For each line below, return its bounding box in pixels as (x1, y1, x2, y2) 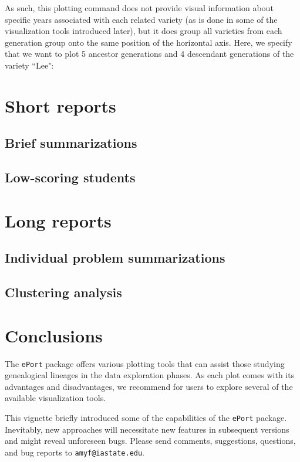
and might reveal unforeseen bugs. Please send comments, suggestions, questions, (5, 434, 296, 447)
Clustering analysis (5, 283, 122, 301)
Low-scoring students (5, 168, 136, 186)
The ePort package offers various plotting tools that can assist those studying (5, 357, 285, 369)
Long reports (5, 208, 112, 232)
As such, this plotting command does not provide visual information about (5, 2, 274, 13)
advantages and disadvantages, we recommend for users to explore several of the (5, 380, 293, 392)
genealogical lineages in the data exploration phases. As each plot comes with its (5, 369, 295, 381)
